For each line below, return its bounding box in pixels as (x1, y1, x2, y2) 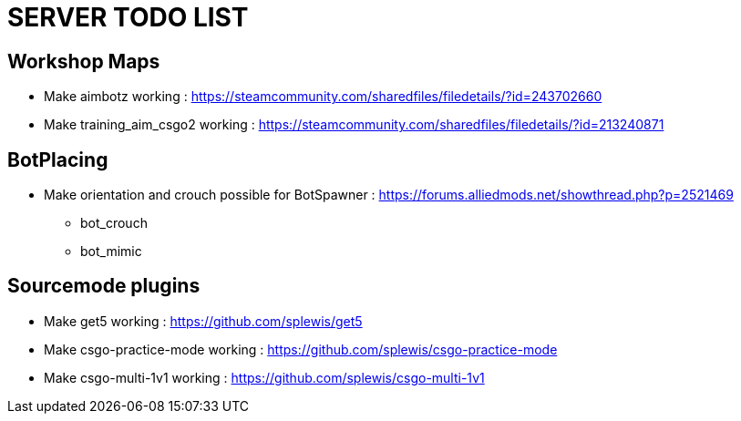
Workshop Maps (7, 49, 160, 73)
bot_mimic (80, 243, 142, 260)
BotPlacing (7, 148, 108, 171)
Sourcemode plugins (7, 274, 201, 298)
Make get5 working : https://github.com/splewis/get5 (44, 313, 363, 329)
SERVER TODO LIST (7, 2, 249, 33)
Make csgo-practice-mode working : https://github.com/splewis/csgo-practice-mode (44, 341, 558, 357)
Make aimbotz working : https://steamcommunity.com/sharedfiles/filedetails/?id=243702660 (44, 88, 602, 105)
